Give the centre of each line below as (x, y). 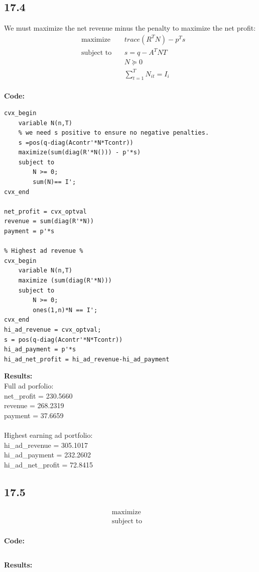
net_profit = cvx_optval (45, 211)
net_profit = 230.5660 (38, 395)
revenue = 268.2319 (34, 405)
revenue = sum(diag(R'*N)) (49, 221)
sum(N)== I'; (54, 182)
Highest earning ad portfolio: (48, 435)
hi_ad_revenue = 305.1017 (46, 445)
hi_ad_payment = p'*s (40, 350)
